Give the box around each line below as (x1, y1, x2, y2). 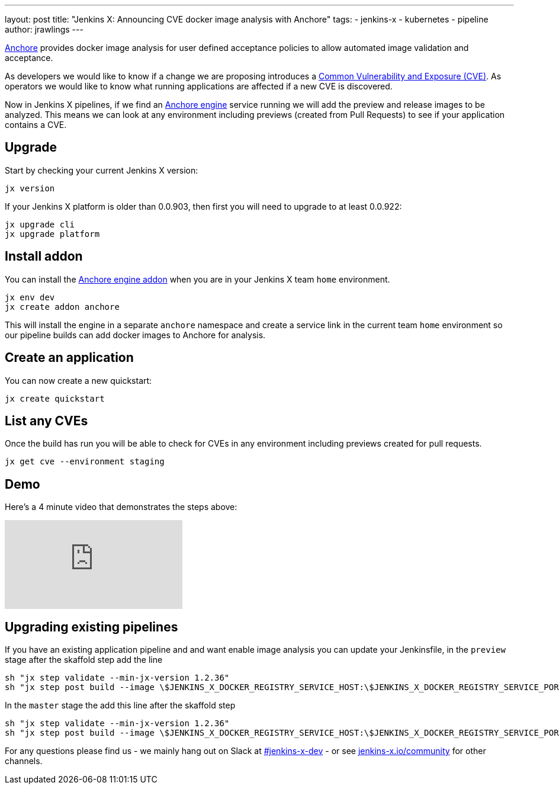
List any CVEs (5, 413, 88, 428)
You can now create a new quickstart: (5, 375, 152, 386)
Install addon (5, 249, 83, 264)
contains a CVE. (5, 120, 67, 130)
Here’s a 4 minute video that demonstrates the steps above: (5, 502, 237, 512)
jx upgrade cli (5, 219, 75, 229)
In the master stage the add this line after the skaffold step (5, 700, 236, 711)
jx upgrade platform (5, 229, 100, 239)
